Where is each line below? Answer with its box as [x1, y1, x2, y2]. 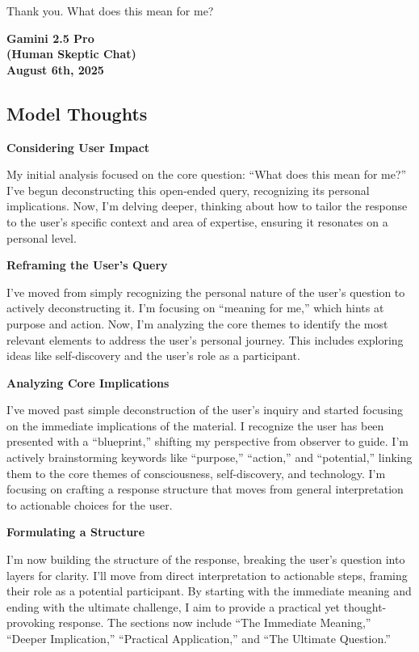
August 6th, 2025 [6, 61, 104, 78]
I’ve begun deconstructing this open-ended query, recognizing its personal [6, 181, 370, 198]
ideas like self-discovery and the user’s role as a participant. [6, 347, 300, 364]
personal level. [6, 229, 77, 246]
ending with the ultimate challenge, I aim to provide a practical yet [6, 598, 341, 615]
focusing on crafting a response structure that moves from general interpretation [6, 481, 404, 497]
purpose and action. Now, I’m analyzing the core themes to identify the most [6, 315, 388, 332]
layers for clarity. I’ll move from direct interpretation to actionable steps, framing [6, 566, 408, 583]
